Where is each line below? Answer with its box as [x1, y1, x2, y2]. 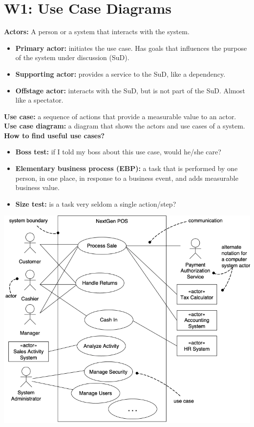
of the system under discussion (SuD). [15, 52, 129, 63]
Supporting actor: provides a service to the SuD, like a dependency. [15, 68, 226, 79]
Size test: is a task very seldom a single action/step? [15, 198, 176, 209]
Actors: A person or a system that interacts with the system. [4, 26, 190, 37]
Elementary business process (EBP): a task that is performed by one [15, 163, 238, 173]
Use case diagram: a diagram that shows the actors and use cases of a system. [4, 121, 245, 131]
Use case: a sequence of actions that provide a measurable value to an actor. [4, 111, 236, 121]
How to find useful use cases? [4, 130, 105, 140]
